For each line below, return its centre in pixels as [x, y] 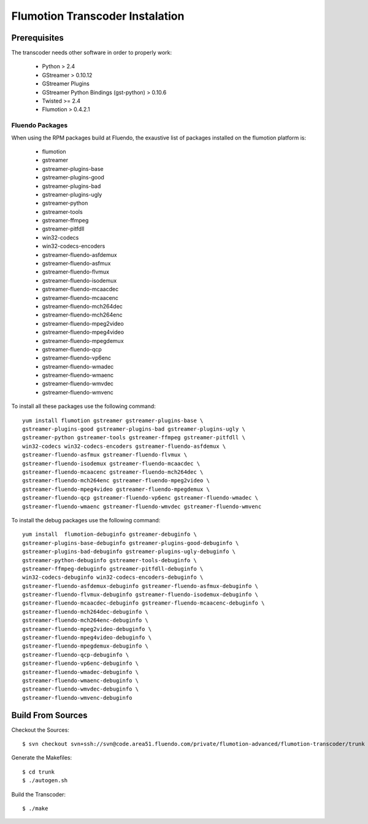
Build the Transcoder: [39, 794]
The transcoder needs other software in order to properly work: [92, 53]
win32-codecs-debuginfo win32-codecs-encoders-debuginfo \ [113, 577]
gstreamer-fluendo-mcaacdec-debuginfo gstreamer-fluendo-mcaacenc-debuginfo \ [144, 603]
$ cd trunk [39, 772]
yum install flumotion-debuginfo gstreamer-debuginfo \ [110, 534]
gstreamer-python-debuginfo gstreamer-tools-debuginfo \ [110, 560]
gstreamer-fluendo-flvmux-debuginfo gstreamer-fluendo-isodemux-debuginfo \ [140, 595]
